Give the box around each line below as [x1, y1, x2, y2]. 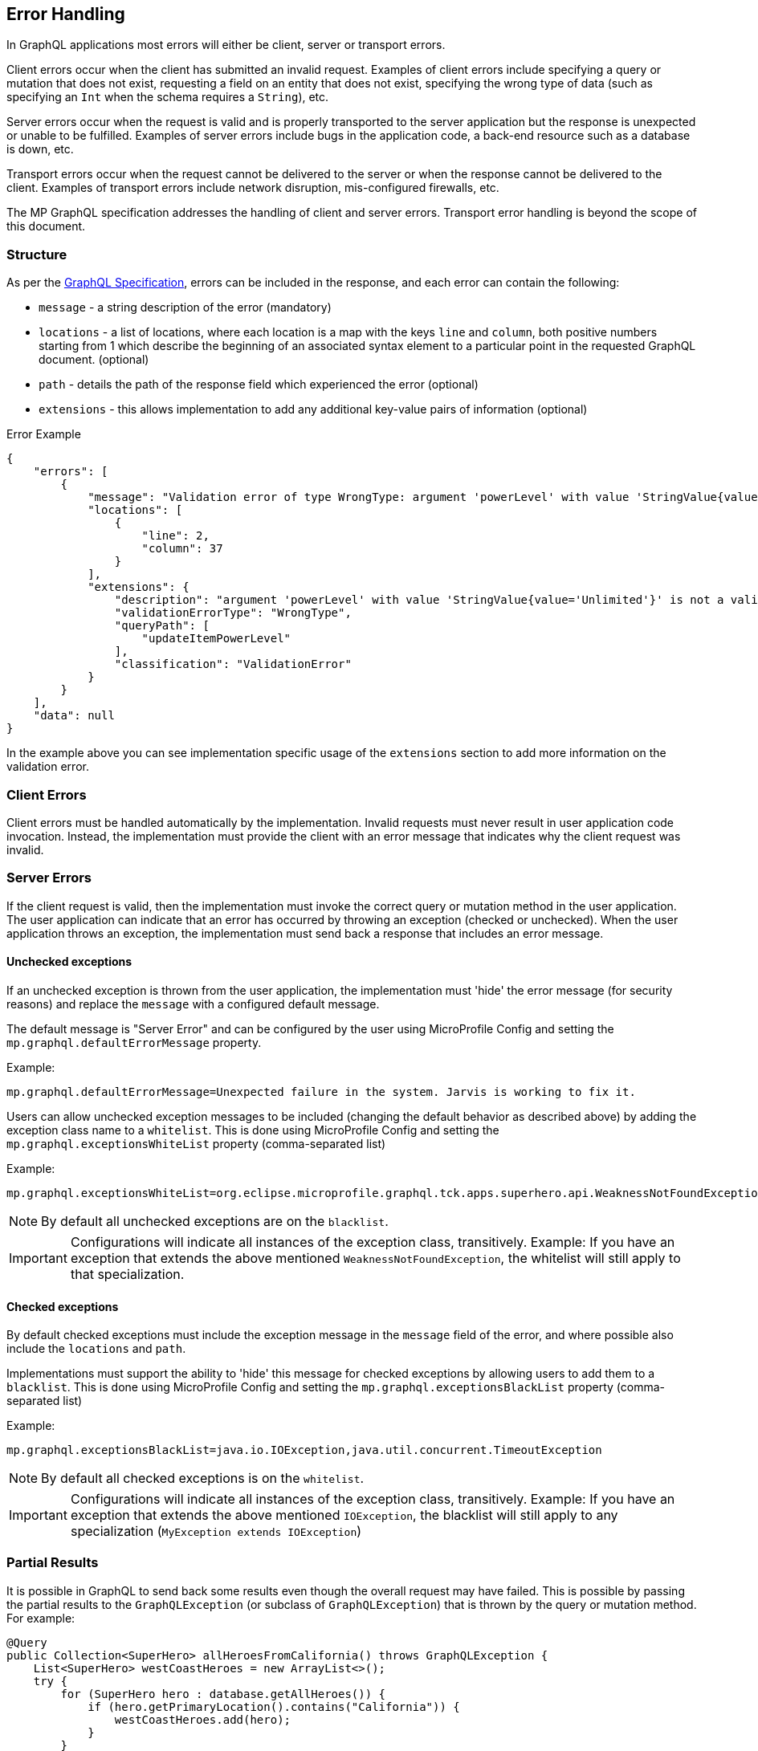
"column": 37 [141, 542, 223, 556]
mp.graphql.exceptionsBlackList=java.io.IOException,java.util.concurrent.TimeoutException [6, 1444, 602, 1457]
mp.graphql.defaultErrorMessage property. [6, 1035, 262, 1049]
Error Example [6, 427, 81, 442]
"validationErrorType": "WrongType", [114, 606, 352, 620]
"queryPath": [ [114, 619, 210, 633]
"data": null [33, 709, 115, 723]
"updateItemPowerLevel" [141, 632, 291, 645]
